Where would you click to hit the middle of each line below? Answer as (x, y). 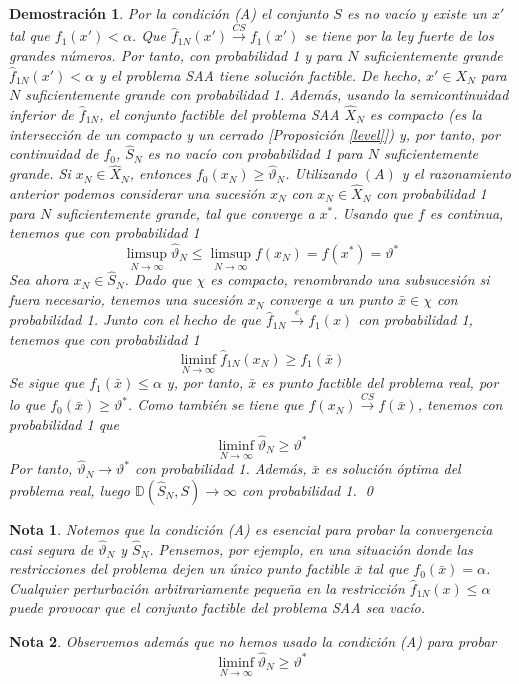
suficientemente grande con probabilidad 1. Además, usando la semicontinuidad (267, 94)
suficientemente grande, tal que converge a (185, 212)
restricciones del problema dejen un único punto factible (179, 568)
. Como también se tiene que (215, 404)
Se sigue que (47, 382)
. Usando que (373, 212)
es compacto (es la (425, 113)
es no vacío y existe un (416, 13)
